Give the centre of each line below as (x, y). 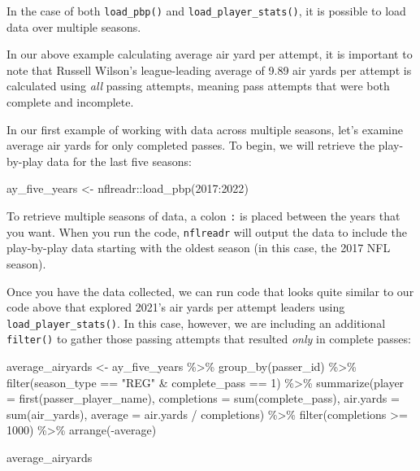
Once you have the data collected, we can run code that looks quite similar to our (210, 291)
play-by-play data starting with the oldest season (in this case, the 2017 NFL (199, 248)
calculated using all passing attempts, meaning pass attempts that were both (198, 86)
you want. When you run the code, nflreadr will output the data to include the (207, 231)
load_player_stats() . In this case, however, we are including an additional (196, 323)
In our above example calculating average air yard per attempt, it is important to (210, 54)
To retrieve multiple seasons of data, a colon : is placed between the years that (204, 216)
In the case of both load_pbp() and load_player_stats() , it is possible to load (206, 11)
